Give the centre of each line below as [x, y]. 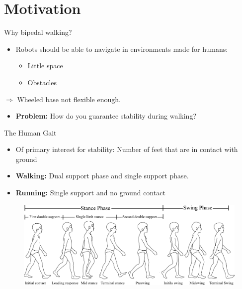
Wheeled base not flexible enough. [69, 99]
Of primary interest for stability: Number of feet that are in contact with [127, 149]
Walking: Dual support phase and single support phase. [102, 176]
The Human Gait [30, 132]
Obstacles [42, 82]
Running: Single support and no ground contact [90, 193]
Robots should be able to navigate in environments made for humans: [122, 49]
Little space [45, 66]
